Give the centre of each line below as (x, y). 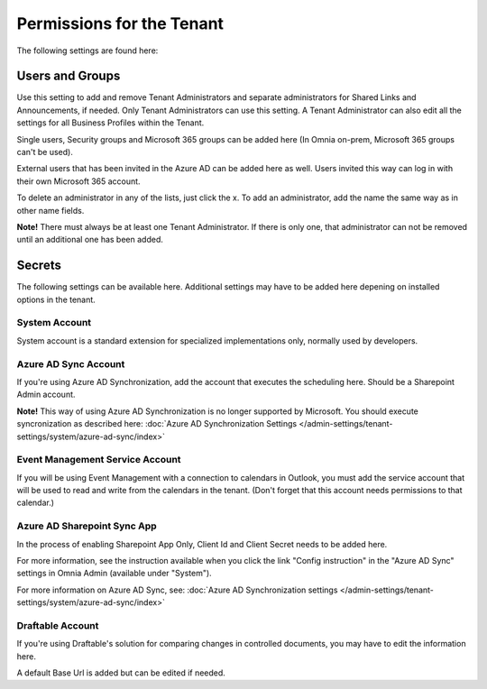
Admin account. (46, 395)
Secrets (39, 266)
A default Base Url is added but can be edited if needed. (121, 673)
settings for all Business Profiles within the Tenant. (110, 123)
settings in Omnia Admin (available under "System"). (114, 574)
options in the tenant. (56, 299)
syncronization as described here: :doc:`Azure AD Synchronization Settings (157, 424)
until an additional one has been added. (90, 240)
